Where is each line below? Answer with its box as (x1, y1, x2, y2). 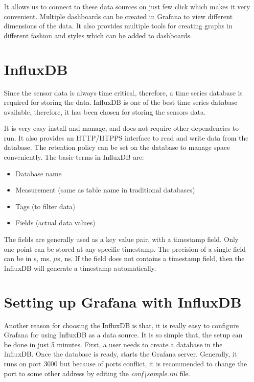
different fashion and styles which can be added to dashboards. (4, 30, 192, 40)
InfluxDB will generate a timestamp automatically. (4, 263, 156, 273)
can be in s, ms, (4, 253, 51, 263)
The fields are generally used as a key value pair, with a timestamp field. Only (4, 234, 239, 244)
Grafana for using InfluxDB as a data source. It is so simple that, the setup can (4, 330, 243, 340)
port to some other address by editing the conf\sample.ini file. (4, 368, 190, 378)
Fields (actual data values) (15, 217, 95, 228)
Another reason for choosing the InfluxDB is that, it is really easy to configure (4, 320, 239, 330)
